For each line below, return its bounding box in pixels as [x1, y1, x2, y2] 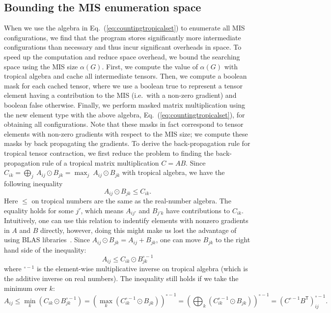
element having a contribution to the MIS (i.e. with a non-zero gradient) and [4, 90, 237, 100]
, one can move [156, 234, 201, 245]
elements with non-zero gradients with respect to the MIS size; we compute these [4, 128, 248, 139]
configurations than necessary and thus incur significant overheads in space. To [4, 42, 242, 52]
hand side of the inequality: [4, 244, 86, 255]
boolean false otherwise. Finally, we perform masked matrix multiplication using [4, 99, 246, 110]
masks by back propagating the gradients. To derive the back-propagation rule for [4, 138, 250, 148]
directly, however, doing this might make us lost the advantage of [40, 225, 237, 235]
